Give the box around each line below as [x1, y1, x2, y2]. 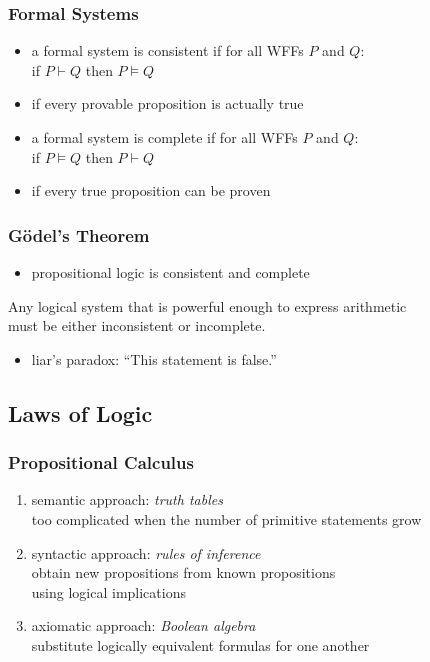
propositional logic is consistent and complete [31, 262, 310, 282]
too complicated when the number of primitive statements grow [31, 508, 422, 529]
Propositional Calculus [8, 450, 194, 475]
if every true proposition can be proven [31, 180, 271, 201]
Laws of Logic [8, 397, 153, 428]
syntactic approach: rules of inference [31, 542, 261, 563]
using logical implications [31, 581, 186, 602]
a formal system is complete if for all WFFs [31, 127, 298, 147]
